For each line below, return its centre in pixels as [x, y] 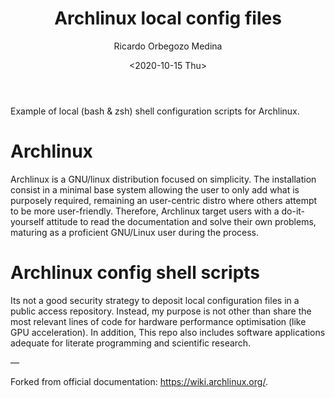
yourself [27, 221]
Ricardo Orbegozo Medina [168, 46]
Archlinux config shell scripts [135, 273]
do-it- [293, 211]
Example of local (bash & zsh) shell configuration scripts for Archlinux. [155, 111]
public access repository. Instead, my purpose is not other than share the [161, 311]
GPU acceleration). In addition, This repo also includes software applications [168, 332]
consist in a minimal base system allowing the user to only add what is [155, 189]
